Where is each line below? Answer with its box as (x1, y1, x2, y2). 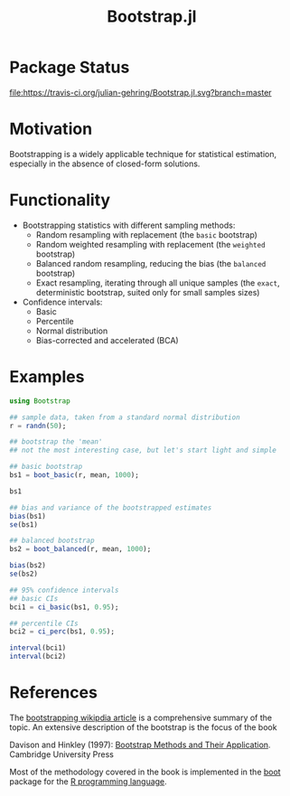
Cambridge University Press (9, 748, 115, 760)
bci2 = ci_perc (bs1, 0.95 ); (9, 627, 116, 636)
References (9, 682, 98, 703)
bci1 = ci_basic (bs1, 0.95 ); (9, 603, 119, 612)
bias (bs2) (9, 561, 47, 570)
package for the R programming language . (9, 775, 167, 787)
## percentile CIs (9, 619, 79, 628)
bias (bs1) (9, 511, 47, 520)
